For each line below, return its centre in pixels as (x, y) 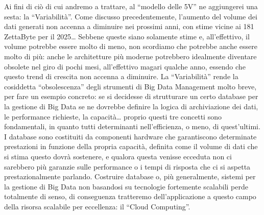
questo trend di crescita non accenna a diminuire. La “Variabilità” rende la (121, 76)
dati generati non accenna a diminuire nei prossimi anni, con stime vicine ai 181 (129, 26)
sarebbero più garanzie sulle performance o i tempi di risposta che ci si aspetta (127, 166)
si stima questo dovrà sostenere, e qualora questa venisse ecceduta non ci (118, 156)
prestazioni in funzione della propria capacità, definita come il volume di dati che (131, 146)
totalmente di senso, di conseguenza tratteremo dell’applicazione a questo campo (130, 196)
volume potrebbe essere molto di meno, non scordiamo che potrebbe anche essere (131, 46)
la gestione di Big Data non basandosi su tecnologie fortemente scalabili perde (126, 186)
